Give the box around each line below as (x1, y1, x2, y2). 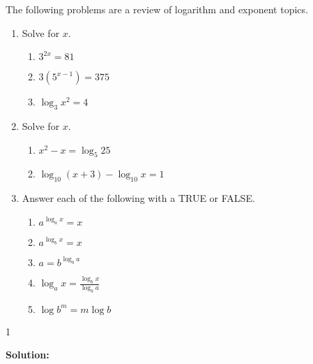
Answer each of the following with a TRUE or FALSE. (22, 191, 255, 205)
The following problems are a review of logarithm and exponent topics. (6, 2, 308, 16)
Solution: (6, 347, 49, 362)
